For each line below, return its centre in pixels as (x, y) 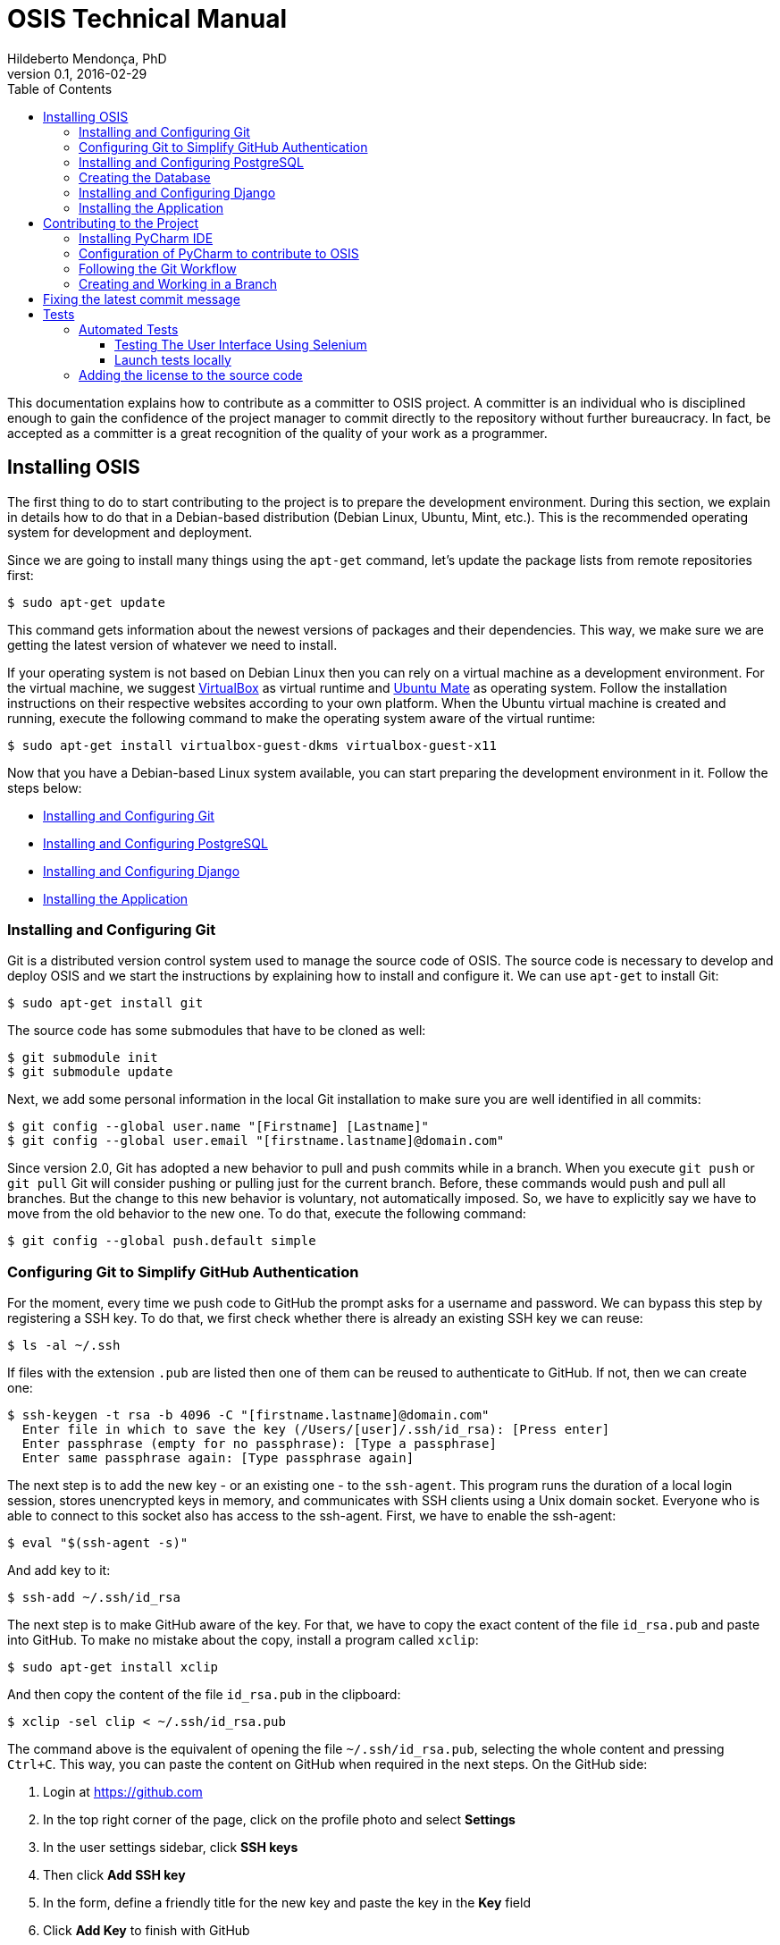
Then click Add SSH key (114, 1875)
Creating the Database (145, 177)
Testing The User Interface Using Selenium (241, 344)
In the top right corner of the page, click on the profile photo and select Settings (279, 1820)
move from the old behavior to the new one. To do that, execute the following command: (267, 1214)
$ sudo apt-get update (87, 602)
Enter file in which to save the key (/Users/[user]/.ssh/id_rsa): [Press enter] (316, 1430)
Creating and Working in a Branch (178, 283)
